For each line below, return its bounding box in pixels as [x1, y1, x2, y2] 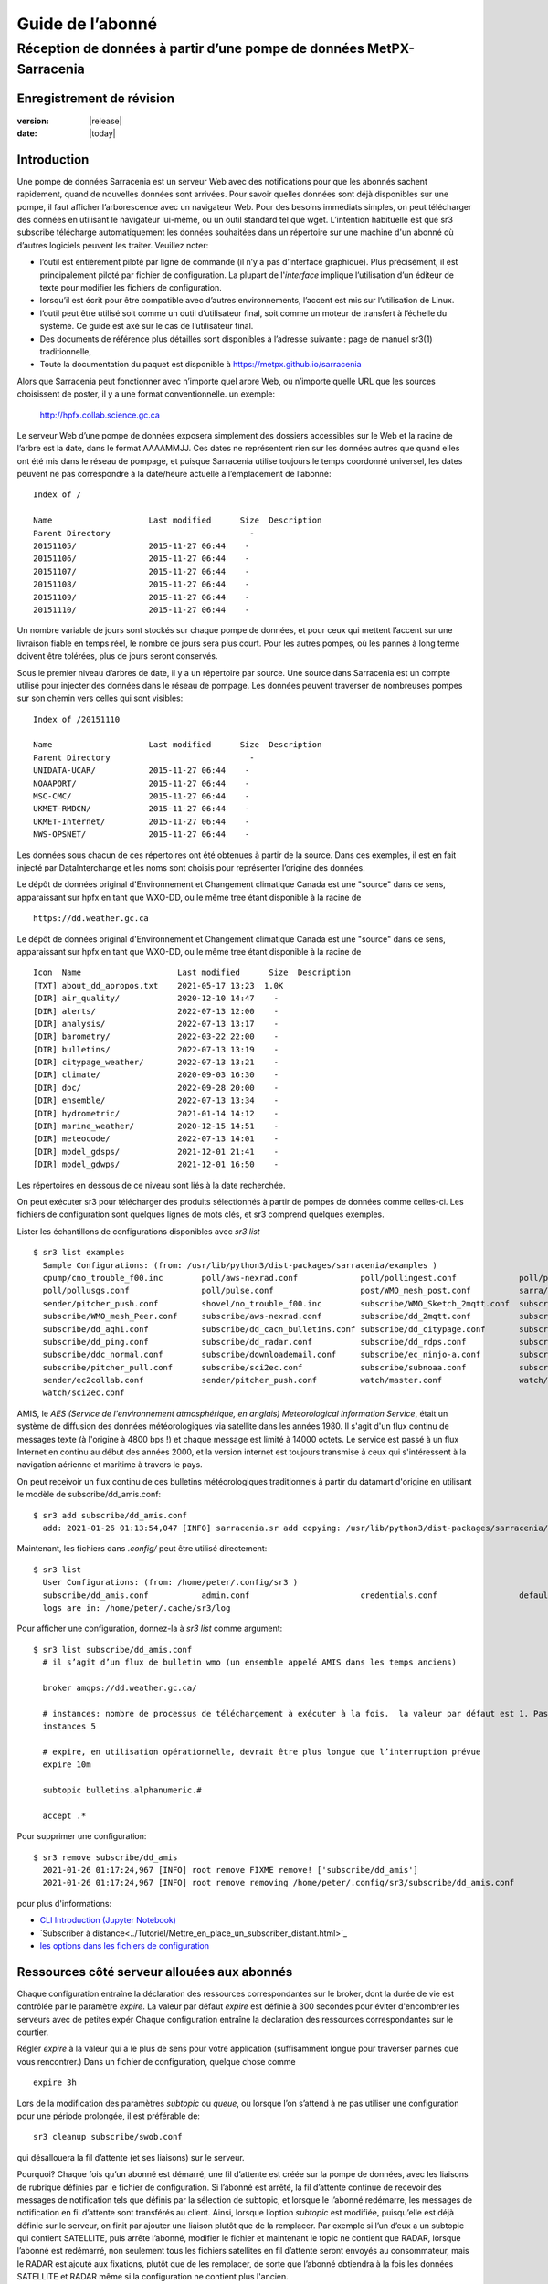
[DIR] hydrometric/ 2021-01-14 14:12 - [33, 1108, 279, 1118]
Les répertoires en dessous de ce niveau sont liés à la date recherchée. [16, 1179, 286, 1190]
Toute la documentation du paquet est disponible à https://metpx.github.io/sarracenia [39, 359, 362, 370]
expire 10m [42, 1760, 91, 1770]
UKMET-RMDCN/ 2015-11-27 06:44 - [33, 804, 250, 814]
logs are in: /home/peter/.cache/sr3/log [42, 1602, 231, 1613]
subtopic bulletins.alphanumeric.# [42, 1785, 203, 1795]
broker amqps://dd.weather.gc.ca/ [42, 1682, 197, 1693]
